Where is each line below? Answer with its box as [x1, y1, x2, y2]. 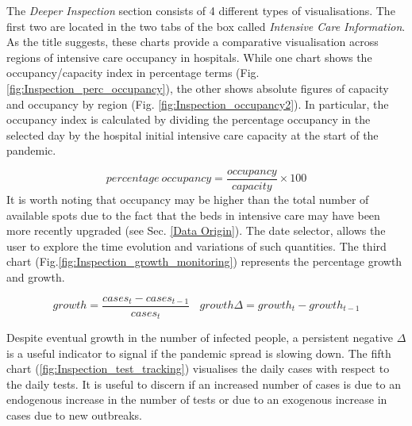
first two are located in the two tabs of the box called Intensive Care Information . [6, 17, 406, 34]
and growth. [6, 268, 65, 285]
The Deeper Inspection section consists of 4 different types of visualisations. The [6, 2, 395, 18]
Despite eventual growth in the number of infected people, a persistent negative [6, 329, 394, 346]
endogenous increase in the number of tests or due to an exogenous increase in [6, 391, 387, 408]
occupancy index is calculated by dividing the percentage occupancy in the [6, 111, 371, 128]
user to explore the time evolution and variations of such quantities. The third [6, 237, 387, 254]
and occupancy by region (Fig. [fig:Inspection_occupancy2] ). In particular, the [6, 95, 389, 112]
